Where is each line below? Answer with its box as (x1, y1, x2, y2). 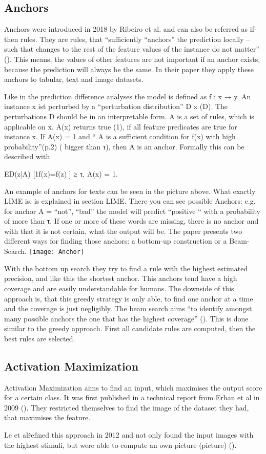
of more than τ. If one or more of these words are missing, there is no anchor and (4, 215, 259, 226)
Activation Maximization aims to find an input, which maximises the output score (4, 382, 262, 393)
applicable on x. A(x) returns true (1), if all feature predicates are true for (4, 121, 237, 132)
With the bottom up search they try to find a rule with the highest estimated (4, 263, 248, 273)
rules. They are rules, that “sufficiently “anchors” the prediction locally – (20, 33, 250, 44)
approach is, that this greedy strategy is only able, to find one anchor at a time (4, 293, 253, 304)
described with (4, 151, 50, 162)
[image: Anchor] (29, 248, 85, 256)
